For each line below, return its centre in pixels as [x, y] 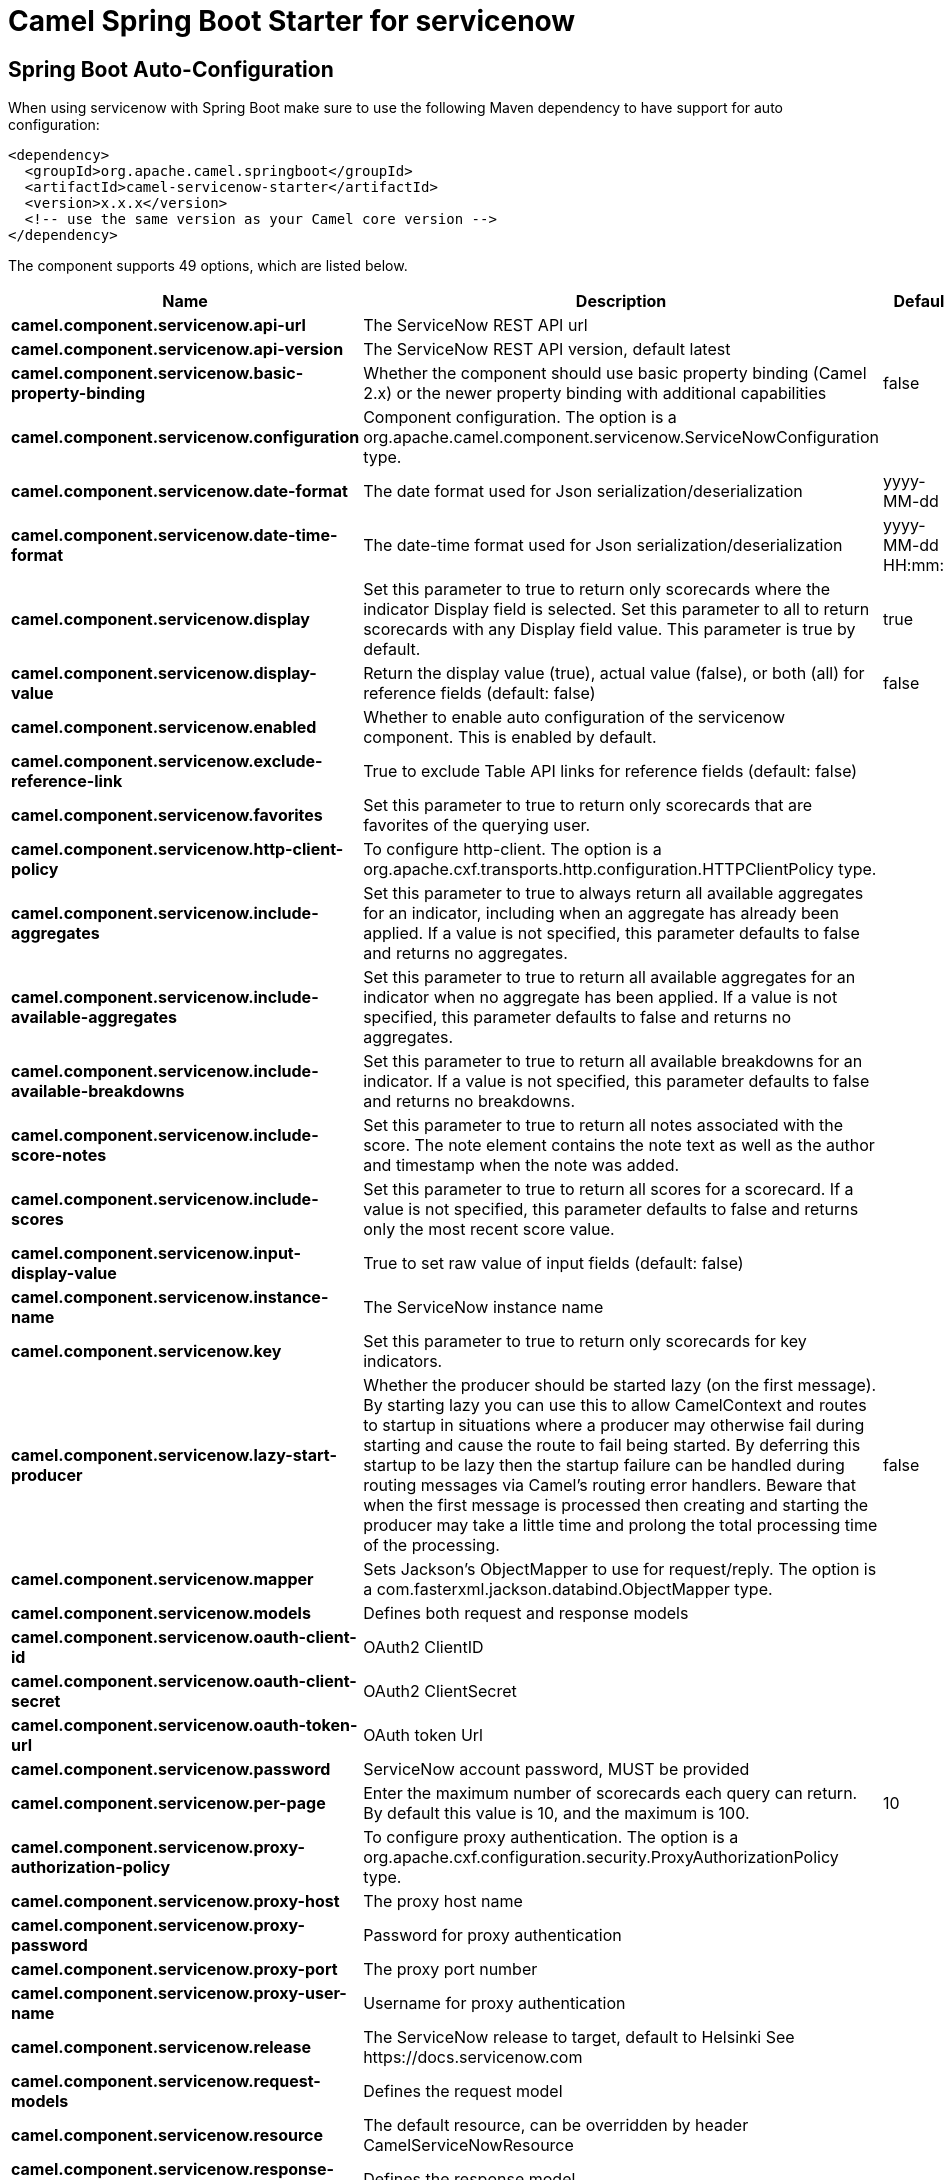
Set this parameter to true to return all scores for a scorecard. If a [608, 1189]
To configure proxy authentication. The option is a [551, 1837]
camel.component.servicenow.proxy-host [175, 1901]
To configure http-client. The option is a [512, 849]
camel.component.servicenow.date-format [179, 491]
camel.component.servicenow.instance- [170, 1297]
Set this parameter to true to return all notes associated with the [603, 1125]
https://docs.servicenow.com [473, 2057]
